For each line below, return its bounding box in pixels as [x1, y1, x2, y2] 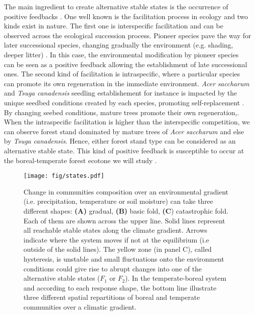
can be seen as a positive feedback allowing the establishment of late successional [4, 59, 247, 69]
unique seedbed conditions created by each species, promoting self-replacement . [4, 97, 244, 107]
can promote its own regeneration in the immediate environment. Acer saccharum [4, 78, 250, 88]
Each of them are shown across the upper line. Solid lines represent [24, 215, 226, 225]
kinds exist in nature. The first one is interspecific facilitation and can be [4, 21, 223, 31]
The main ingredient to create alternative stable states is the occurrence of [4, 1, 229, 11]
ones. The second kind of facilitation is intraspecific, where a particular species [4, 69, 240, 79]
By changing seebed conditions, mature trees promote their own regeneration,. [4, 107, 239, 117]
